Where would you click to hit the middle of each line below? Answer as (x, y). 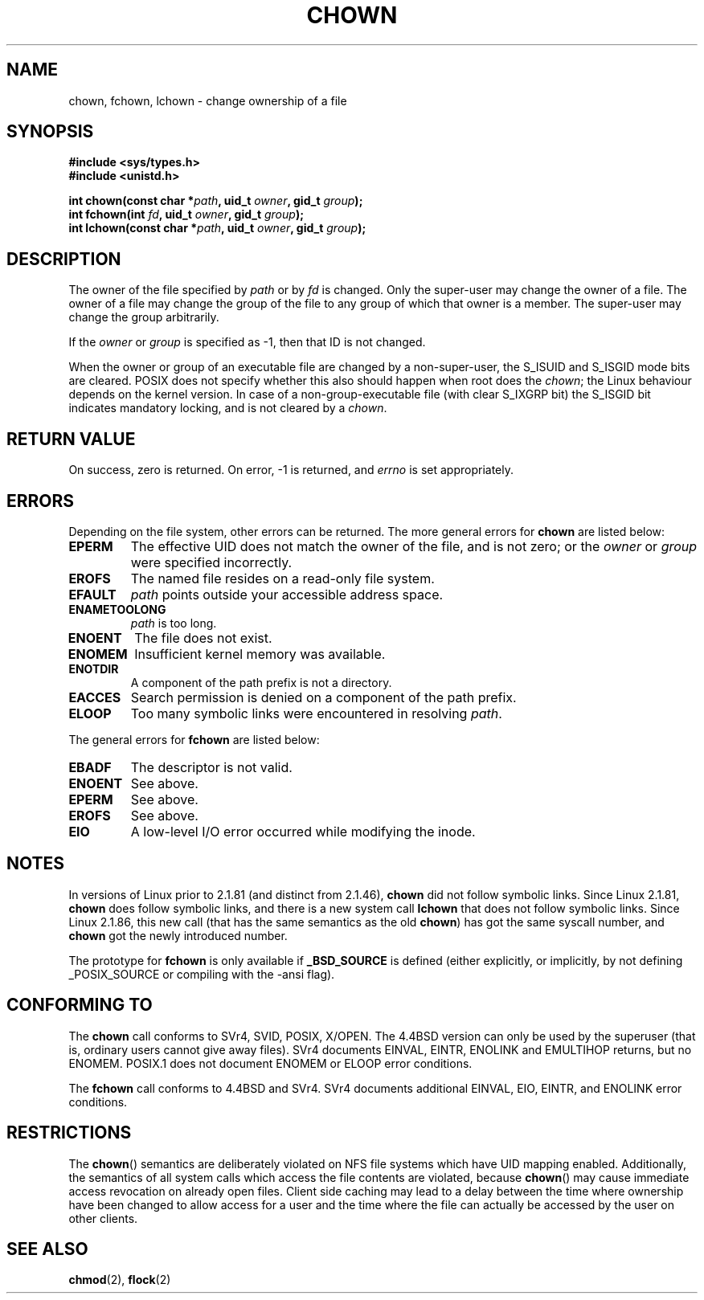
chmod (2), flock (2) (120, 1280)
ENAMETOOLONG (117, 609)
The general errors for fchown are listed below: (194, 739)
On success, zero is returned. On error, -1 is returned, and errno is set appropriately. (291, 470)
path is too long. (174, 623)
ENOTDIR (94, 668)
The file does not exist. (203, 638)
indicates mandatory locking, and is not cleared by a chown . (228, 408)
